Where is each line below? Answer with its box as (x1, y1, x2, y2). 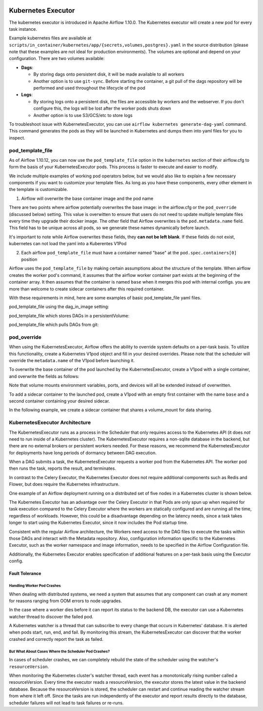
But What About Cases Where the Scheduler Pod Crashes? (9, 649, 110, 654)
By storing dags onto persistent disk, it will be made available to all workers (33, 71, 185, 77)
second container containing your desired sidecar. (9, 398, 110, 404)
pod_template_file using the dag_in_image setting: (9, 304, 110, 309)
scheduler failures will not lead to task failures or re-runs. (9, 700, 124, 706)
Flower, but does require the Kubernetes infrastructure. (9, 481, 120, 487)
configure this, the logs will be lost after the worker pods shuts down (33, 105, 171, 112)
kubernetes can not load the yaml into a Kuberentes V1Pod (9, 241, 127, 247)
